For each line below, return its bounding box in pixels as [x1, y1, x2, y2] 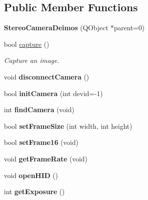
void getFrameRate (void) [4, 153, 87, 163]
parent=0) [114, 22, 145, 33]
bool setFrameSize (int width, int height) [4, 120, 132, 131]
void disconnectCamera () [4, 71, 89, 81]
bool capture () [4, 39, 49, 49]
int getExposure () [4, 186, 65, 197]
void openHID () [4, 170, 58, 180]
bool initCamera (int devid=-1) [4, 88, 103, 98]
